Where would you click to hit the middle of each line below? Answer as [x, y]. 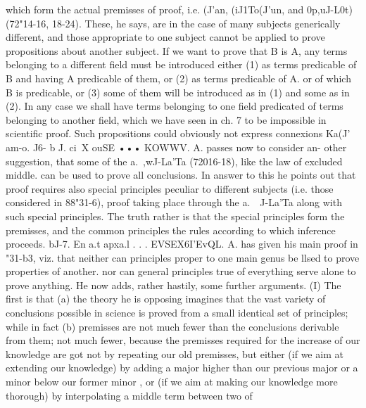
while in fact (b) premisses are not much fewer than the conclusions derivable [172, 326]
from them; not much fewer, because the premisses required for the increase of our [183, 340]
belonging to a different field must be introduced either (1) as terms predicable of [181, 64]
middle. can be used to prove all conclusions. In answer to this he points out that [181, 175]
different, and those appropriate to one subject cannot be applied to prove [165, 37]
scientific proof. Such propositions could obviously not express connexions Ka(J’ [178, 133]
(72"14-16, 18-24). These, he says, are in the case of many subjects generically [173, 23]
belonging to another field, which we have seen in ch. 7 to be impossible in [166, 119]
